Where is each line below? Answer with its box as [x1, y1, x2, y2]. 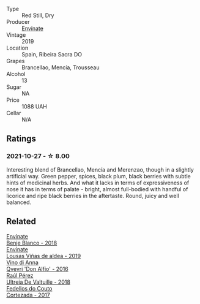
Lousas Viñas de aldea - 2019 [6, 252, 81, 259]
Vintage [6, 31, 26, 39]
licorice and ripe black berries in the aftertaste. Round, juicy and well [6, 192, 179, 199]
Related [6, 216, 37, 227]
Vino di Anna [6, 259, 39, 266]
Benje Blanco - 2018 [6, 239, 57, 246]
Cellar [6, 110, 21, 116]
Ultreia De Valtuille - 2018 [6, 278, 70, 286]
